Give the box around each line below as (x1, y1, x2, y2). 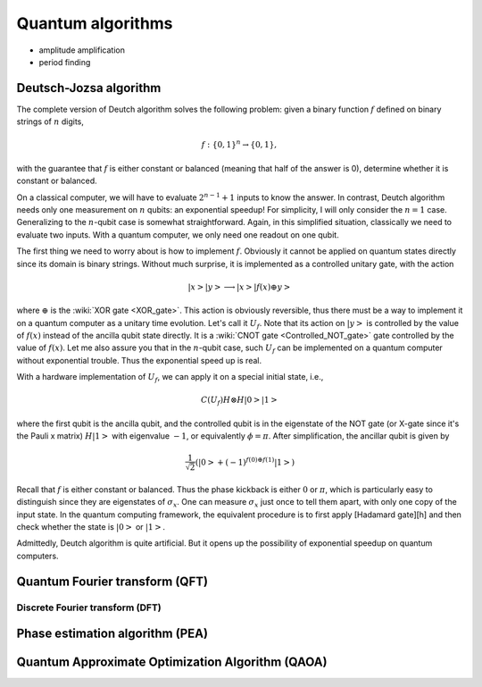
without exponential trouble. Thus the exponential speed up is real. (16, 355, 262, 365)
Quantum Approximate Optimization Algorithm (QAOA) (16, 655, 328, 670)
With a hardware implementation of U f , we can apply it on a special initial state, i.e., (16, 372, 324, 384)
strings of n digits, (16, 116, 85, 127)
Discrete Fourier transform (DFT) (16, 601, 162, 614)
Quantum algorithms (16, 13, 173, 33)
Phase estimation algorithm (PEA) (16, 626, 209, 641)
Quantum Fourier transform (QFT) (16, 574, 209, 589)
